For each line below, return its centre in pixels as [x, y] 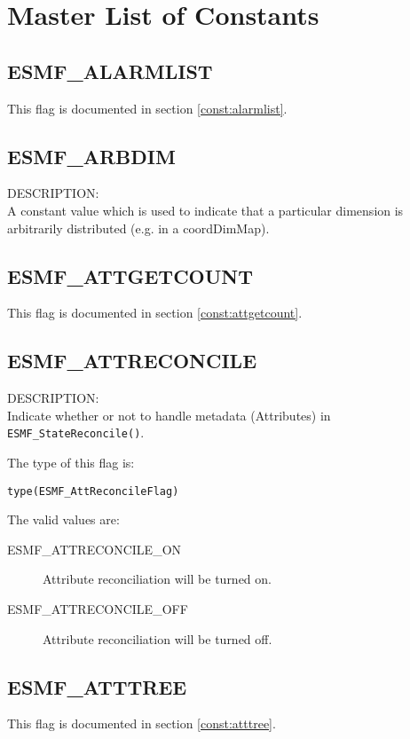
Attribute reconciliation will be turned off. [158, 638]
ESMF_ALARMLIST [110, 71]
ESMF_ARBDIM [91, 156]
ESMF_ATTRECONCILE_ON [95, 549]
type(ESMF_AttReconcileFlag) [93, 491]
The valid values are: [63, 519]
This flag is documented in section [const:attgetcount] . [155, 313]
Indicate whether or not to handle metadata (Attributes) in [169, 415]
